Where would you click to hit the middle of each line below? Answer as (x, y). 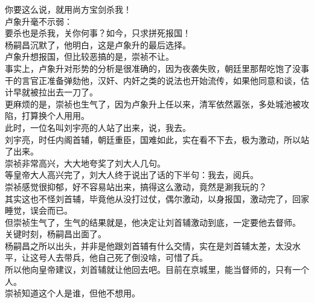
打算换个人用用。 (55, 116)
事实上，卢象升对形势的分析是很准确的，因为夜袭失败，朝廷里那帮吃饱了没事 (157, 68)
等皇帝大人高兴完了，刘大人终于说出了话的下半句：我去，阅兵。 (132, 175)
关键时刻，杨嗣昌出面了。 (56, 234)
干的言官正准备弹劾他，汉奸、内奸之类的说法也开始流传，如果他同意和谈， (153, 80)
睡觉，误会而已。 (39, 210)
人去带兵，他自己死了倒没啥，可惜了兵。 (127, 257)
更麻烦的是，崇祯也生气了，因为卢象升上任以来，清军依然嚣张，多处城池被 (153, 104)
